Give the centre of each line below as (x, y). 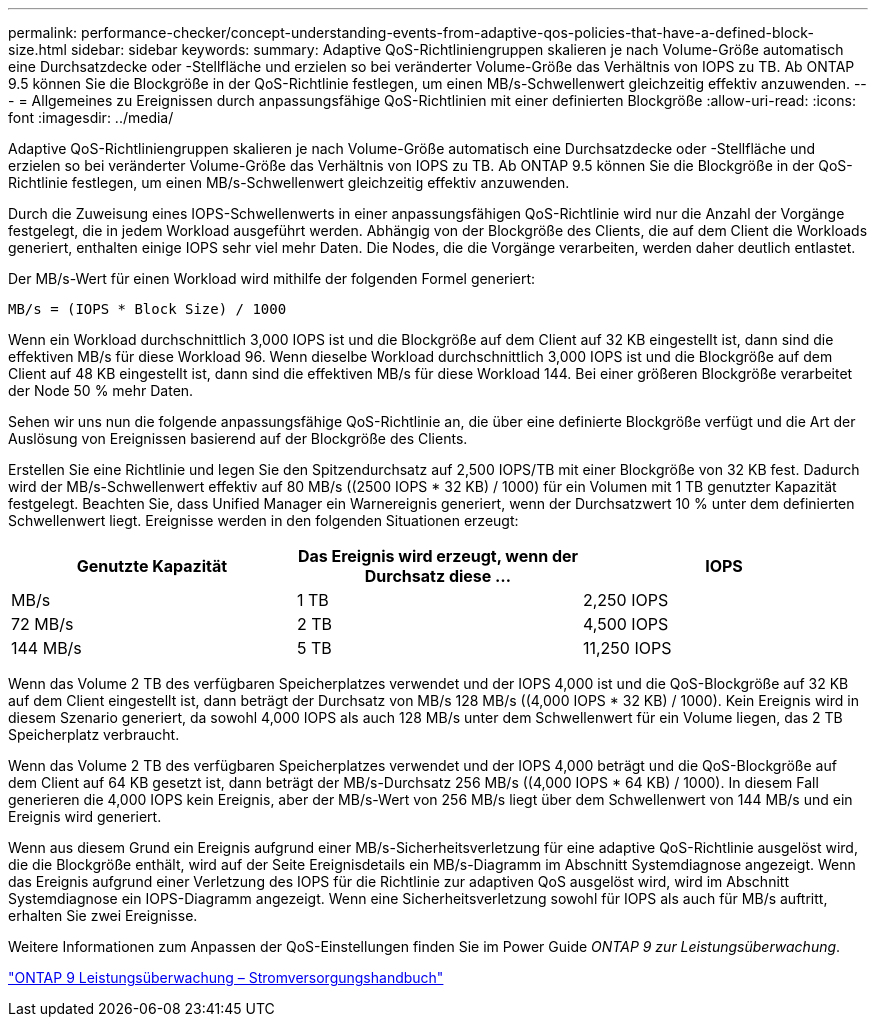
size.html (38, 49)
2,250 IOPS (625, 600)
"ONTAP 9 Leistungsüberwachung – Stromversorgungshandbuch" (226, 977)
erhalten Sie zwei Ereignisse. (103, 915)
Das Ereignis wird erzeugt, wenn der (438, 556)
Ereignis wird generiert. (85, 816)
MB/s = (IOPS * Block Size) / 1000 (147, 309)
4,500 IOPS (625, 624)
